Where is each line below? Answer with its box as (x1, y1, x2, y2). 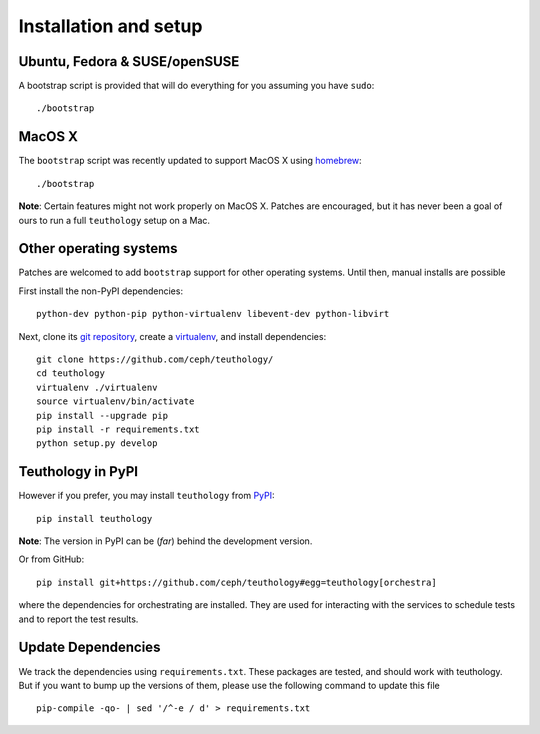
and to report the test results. (18, 613, 139, 625)
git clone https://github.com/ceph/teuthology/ (36, 354, 274, 365)
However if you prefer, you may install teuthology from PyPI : (18, 490, 275, 502)
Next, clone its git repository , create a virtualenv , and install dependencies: (18, 330, 327, 342)
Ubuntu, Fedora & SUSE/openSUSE (18, 53, 240, 70)
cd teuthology (36, 368, 105, 379)
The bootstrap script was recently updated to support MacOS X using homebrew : (18, 155, 362, 167)
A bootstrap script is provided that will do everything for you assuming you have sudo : (18, 80, 375, 92)
